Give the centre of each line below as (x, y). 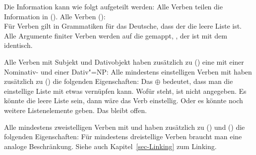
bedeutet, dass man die (198, 81)
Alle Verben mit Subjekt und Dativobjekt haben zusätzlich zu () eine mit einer (124, 61)
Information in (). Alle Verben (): (55, 16)
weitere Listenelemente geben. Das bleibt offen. (75, 110)
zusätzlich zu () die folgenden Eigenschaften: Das (78, 81)
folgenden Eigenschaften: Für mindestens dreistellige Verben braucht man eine (123, 136)
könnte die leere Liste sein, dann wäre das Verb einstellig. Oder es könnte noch (124, 100)
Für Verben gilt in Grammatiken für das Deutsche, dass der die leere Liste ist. (123, 26)
